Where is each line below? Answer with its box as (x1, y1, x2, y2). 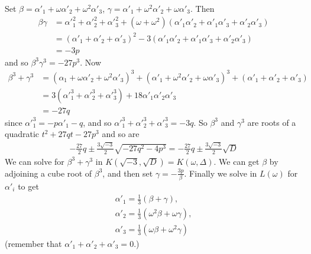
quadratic (5, 128, 40, 140)
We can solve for (5, 155, 64, 167)
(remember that (5, 237, 62, 249)
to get (18, 180, 39, 192)
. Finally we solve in (184, 167, 257, 179)
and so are (102, 128, 140, 140)
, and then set (102, 167, 153, 179)
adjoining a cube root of (5, 167, 92, 179)
